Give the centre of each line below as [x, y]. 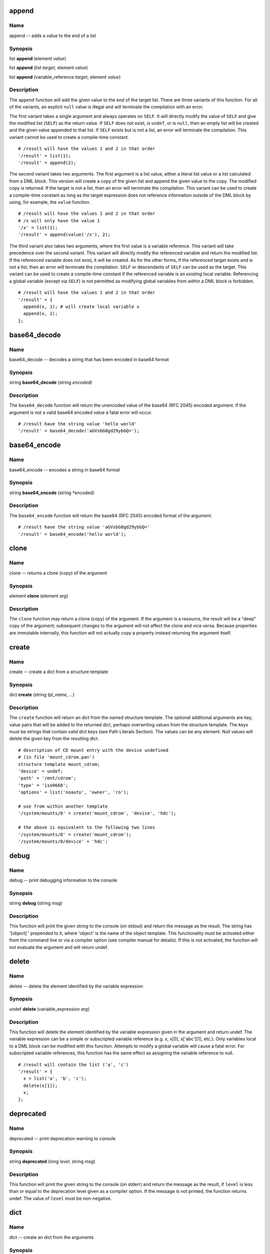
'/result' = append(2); [47, 163]
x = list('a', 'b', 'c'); [55, 1079]
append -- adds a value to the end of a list [53, 36]
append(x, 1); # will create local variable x [81, 306]
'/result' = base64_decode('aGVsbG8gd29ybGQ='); [79, 431]
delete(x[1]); [40, 1085]
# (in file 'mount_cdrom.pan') [56, 757]
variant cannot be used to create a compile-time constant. [69, 137]
